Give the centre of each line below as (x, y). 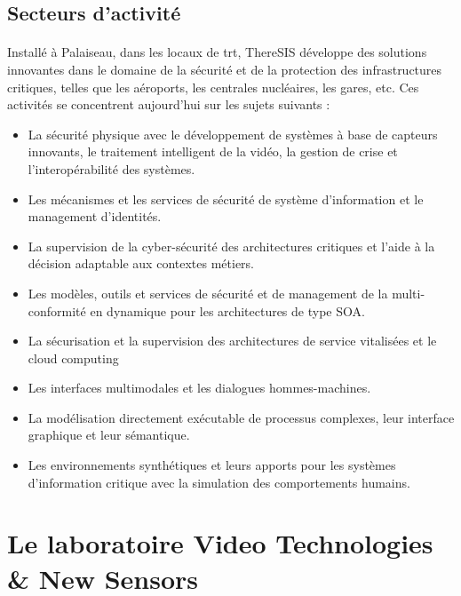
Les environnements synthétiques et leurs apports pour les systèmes (212, 465)
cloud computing (73, 358)
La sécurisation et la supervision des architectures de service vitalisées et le (232, 341)
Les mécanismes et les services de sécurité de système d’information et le (226, 199)
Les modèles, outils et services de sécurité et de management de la (208, 293)
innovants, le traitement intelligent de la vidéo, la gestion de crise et (213, 151)
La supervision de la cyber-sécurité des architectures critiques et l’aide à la (231, 246)
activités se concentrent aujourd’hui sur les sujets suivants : (169, 104)
